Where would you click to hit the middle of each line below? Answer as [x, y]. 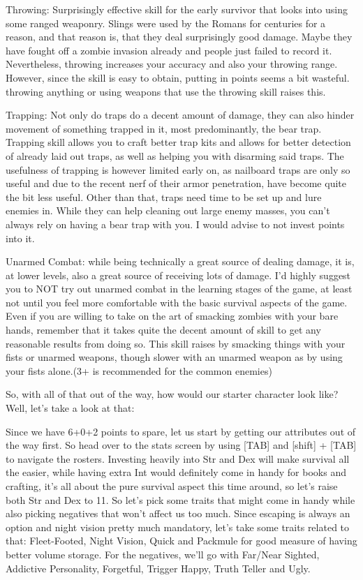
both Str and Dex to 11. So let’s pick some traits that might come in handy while [180, 499]
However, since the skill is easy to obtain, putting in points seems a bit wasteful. [178, 77]
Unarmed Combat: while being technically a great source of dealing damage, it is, [180, 261]
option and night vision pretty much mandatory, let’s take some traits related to [178, 527]
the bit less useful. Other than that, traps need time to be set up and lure [164, 196]
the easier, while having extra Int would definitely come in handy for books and [176, 472]
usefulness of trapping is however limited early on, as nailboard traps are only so [178, 169]
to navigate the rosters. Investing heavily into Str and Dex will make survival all [178, 458]
